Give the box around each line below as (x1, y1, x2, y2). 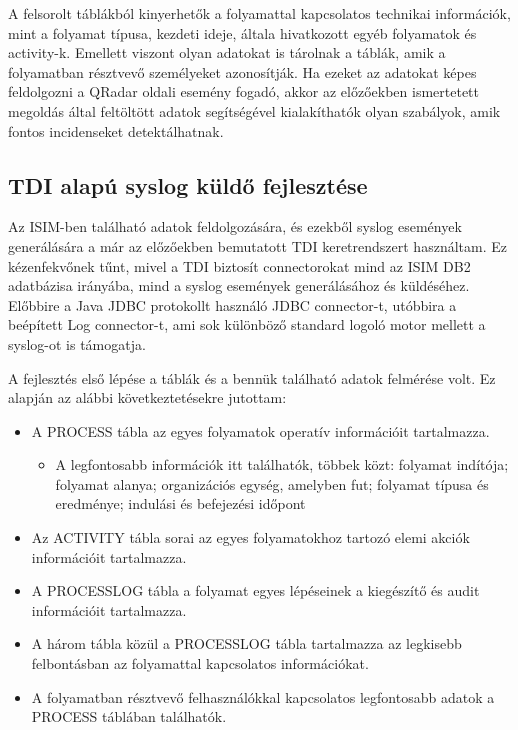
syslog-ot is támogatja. (8, 333, 146, 354)
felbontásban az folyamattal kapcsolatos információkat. (31, 653, 369, 674)
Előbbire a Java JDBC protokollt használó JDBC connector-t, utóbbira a (8, 294, 457, 315)
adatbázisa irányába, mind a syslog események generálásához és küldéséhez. (8, 275, 470, 296)
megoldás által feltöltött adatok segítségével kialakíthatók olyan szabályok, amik (8, 100, 501, 121)
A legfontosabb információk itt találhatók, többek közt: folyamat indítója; (55, 454, 509, 475)
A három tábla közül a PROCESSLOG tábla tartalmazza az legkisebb (31, 633, 462, 654)
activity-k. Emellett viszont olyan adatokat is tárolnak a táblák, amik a (8, 42, 446, 63)
